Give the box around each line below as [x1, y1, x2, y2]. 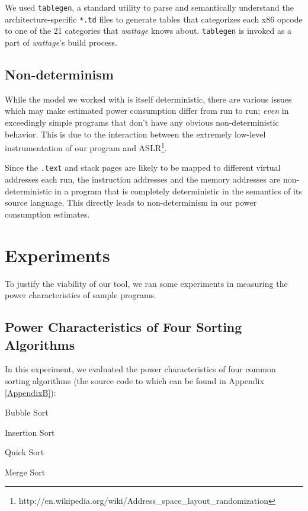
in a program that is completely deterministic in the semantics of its [54, 184, 302, 197]
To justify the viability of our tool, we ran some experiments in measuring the [5, 277, 288, 289]
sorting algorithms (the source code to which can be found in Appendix [5, 374, 264, 387]
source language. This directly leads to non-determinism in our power [5, 196, 257, 209]
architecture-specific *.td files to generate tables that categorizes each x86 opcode [5, 12, 303, 25]
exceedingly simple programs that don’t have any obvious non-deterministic [5, 116, 279, 128]
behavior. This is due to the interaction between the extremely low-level [5, 127, 266, 140]
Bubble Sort [5, 406, 49, 419]
